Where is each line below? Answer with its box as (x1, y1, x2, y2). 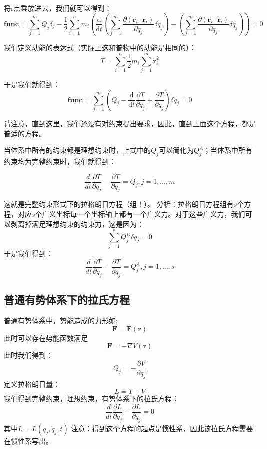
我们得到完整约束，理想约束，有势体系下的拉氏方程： (4, 393, 179, 404)
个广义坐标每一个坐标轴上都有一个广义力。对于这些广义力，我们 (35, 209, 245, 219)
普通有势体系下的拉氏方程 (4, 292, 130, 307)
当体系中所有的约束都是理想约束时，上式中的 (4, 145, 151, 155)
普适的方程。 (4, 128, 46, 138)
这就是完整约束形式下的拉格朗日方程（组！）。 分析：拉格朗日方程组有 (4, 199, 234, 209)
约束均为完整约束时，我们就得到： (4, 156, 116, 166)
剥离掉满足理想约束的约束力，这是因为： (10, 218, 144, 229)
